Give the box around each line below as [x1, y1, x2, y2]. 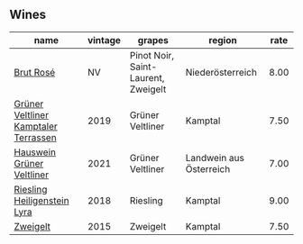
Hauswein [14, 146, 57, 158]
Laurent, [129, 71, 165, 84]
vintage [87, 33, 122, 46]
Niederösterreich [185, 66, 257, 78]
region [208, 33, 237, 46]
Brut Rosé [14, 66, 56, 78]
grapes [137, 33, 170, 46]
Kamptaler [14, 120, 59, 132]
